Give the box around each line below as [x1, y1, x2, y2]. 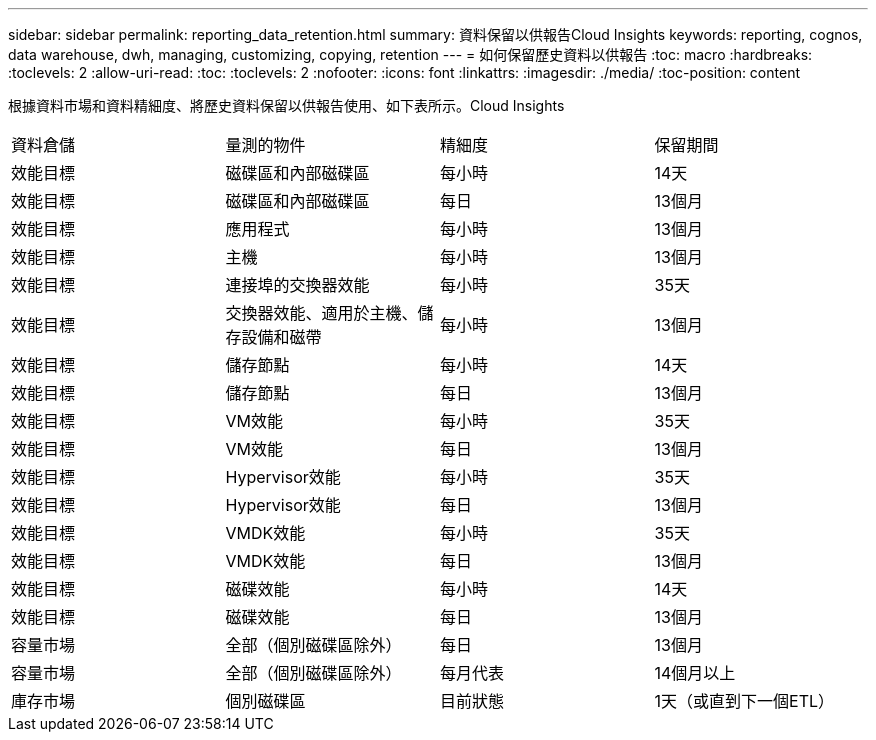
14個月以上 [654, 663, 736, 683]
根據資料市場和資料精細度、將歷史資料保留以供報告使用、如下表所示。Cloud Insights [8, 97, 565, 114]
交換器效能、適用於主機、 [225, 303, 418, 323]
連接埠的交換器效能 [225, 275, 370, 295]
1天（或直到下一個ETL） [654, 691, 835, 711]
